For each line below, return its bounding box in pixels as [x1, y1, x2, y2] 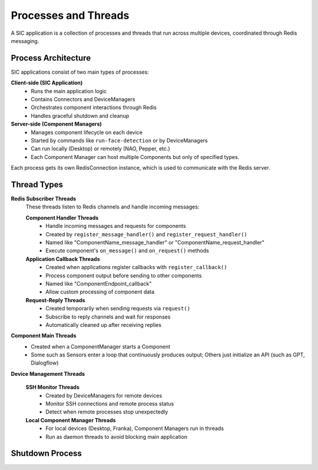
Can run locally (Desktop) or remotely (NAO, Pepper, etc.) [31, 145, 170, 153]
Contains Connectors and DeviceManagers [31, 96, 135, 103]
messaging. [11, 37, 39, 44]
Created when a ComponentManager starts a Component [31, 343, 171, 350]
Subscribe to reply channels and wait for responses [45, 313, 171, 320]
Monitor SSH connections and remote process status [45, 401, 174, 408]
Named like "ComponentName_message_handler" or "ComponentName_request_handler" [45, 239, 265, 246]
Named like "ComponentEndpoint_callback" [45, 280, 152, 287]
